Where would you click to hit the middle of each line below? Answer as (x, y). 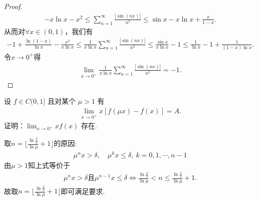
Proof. (13, 6)
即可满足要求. (83, 191)
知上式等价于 (49, 165)
